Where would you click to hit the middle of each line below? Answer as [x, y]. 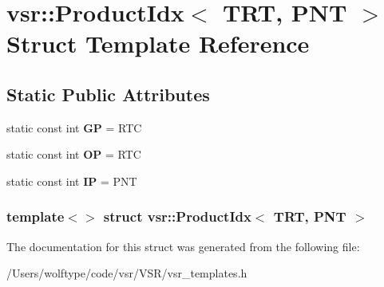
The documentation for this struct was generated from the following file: [183, 246]
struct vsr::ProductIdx [177, 216]
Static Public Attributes [108, 94]
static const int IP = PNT [72, 181]
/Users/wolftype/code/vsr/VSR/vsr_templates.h [127, 273]
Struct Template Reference [158, 43]
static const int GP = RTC [74, 127]
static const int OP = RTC [74, 154]
